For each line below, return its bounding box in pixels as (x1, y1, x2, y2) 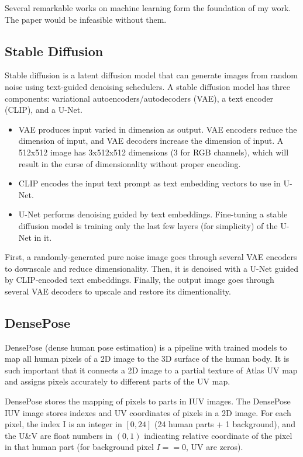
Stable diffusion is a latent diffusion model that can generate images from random (5, 69, 298, 81)
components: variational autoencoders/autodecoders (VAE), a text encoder (5, 92, 274, 104)
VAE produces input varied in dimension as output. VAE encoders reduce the (18, 123, 297, 135)
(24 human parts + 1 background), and (154, 418, 295, 430)
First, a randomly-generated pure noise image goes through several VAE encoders (5, 251, 297, 263)
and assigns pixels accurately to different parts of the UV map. (5, 375, 230, 387)
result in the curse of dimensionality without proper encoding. (18, 157, 241, 169)
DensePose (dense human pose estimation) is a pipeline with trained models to (5, 341, 287, 353)
